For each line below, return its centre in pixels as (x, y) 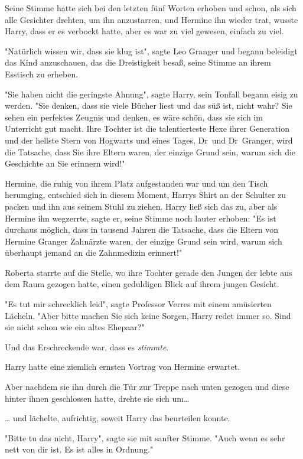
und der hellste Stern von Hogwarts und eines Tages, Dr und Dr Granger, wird (149, 140)
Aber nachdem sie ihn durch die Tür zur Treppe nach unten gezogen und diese (147, 387)
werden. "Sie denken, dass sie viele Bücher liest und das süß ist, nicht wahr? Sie (149, 105)
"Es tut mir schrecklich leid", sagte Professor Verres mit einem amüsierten (138, 304)
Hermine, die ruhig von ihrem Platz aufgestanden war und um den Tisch (136, 183)
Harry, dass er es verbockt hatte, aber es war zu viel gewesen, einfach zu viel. (144, 31)
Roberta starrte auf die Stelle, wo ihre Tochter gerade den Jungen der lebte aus (149, 272)
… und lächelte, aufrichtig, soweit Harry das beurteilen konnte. (118, 418)
